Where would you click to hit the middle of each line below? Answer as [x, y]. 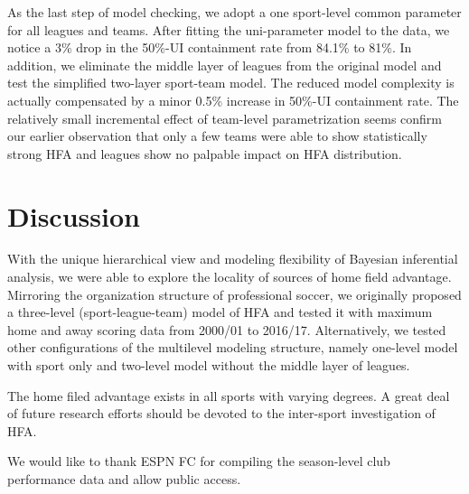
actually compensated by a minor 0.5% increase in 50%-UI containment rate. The [233, 100]
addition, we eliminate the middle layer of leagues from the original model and [225, 65]
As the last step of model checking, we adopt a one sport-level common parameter [234, 12]
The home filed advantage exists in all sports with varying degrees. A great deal [229, 395]
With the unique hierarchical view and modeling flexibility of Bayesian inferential [233, 259]
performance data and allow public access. [124, 479]
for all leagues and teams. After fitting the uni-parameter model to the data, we [229, 29]
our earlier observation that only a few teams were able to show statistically [217, 136]
